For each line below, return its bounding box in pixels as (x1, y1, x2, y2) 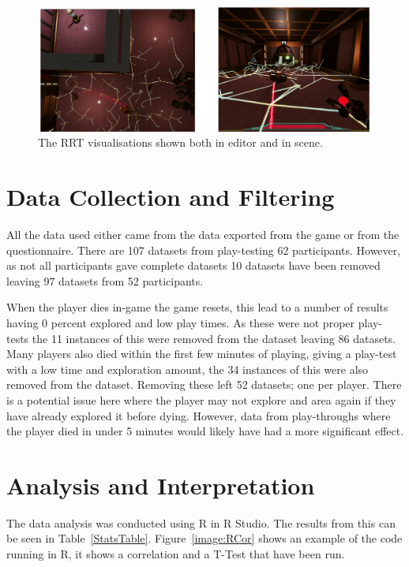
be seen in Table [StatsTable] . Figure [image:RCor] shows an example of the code (6, 530, 403, 546)
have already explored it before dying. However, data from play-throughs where (6, 407, 391, 423)
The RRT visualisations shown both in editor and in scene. (38, 134, 323, 151)
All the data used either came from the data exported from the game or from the (6, 226, 400, 243)
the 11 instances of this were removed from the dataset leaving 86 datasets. (32, 330, 396, 346)
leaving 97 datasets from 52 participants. (6, 272, 204, 289)
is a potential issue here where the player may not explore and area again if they (6, 391, 396, 408)
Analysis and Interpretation (6, 468, 315, 501)
